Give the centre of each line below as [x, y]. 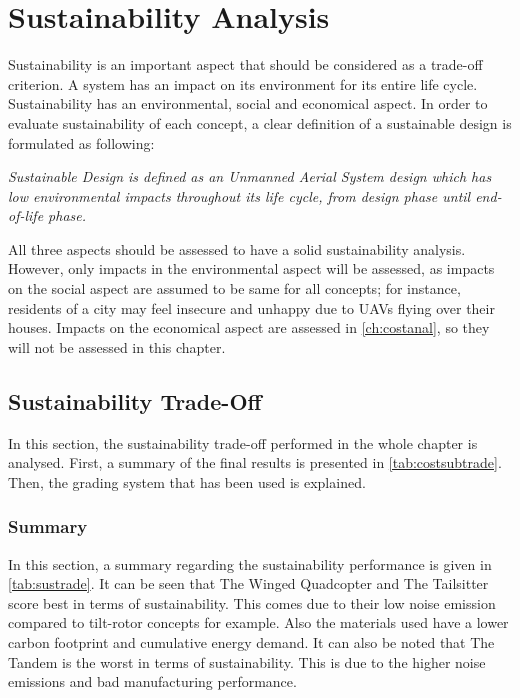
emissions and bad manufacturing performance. [152, 681]
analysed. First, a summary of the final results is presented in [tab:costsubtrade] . [255, 462]
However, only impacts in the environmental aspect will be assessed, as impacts [251, 268]
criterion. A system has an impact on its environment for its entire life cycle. [243, 83]
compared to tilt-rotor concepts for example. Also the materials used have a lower [258, 622]
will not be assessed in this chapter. [117, 346]
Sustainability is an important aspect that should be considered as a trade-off [245, 64]
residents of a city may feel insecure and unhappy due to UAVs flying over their [251, 307]
